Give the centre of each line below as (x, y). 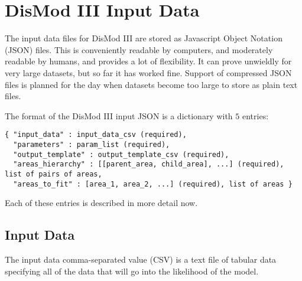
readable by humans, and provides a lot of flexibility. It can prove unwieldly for (148, 61)
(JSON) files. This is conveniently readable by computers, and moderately (139, 49)
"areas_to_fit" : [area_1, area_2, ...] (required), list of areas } (153, 184)
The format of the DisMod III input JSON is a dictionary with (119, 115)
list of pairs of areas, (53, 174)
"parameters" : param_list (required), (92, 144)
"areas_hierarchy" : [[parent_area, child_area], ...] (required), (149, 164)
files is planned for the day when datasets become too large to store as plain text (151, 84)
